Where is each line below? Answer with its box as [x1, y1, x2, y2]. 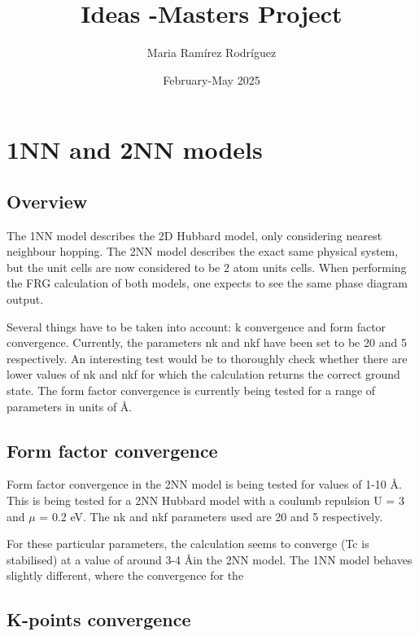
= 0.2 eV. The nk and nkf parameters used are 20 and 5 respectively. [39, 507, 383, 524]
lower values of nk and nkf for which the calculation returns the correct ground [7, 366, 400, 383]
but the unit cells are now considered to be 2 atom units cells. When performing [7, 258, 407, 275]
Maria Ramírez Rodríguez [146, 44, 277, 61]
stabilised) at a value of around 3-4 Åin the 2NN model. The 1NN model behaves [7, 550, 412, 568]
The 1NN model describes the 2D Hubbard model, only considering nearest [7, 226, 382, 243]
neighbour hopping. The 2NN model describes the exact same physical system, [7, 243, 399, 260]
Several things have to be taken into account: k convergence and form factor [7, 318, 386, 335]
